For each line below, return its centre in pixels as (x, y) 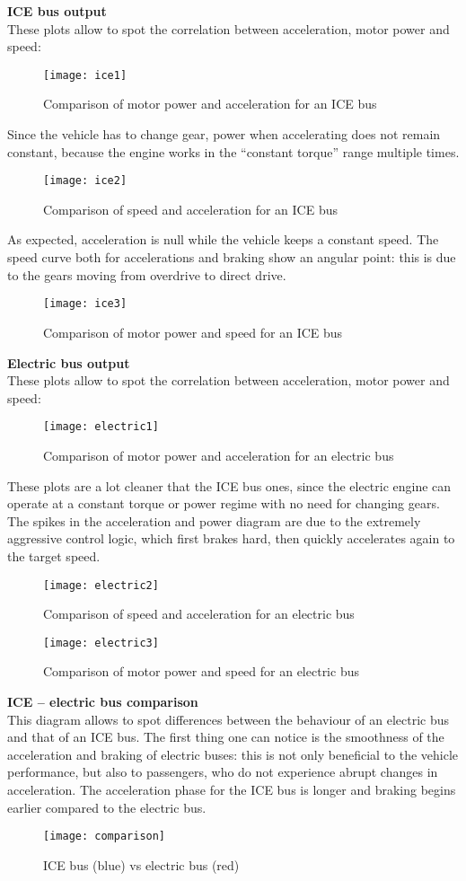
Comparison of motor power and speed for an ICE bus (193, 332)
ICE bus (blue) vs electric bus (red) (141, 864)
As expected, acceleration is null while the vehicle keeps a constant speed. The (223, 239)
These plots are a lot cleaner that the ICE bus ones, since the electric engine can (229, 485)
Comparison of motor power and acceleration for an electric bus (219, 455)
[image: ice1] (85, 75)
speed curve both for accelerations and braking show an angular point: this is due (232, 257)
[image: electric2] (101, 585)
